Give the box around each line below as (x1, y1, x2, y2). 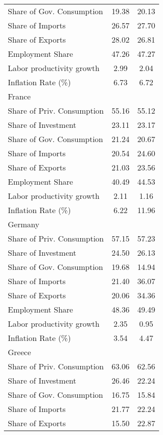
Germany (8, 218, 40, 230)
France (8, 91, 31, 102)
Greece (8, 346, 31, 358)
